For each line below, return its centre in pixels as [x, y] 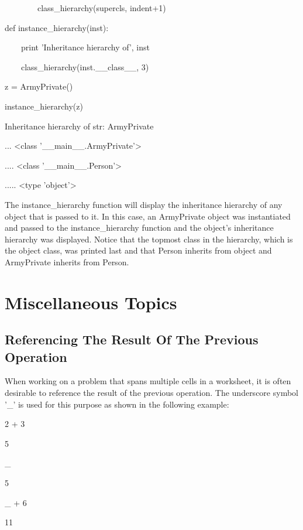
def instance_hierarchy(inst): [57, 27]
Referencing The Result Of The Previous [132, 339]
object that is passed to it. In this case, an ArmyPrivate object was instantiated [148, 216]
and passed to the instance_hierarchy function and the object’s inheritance [139, 228]
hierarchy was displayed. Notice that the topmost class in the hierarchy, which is [149, 239]
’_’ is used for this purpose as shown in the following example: [117, 404]
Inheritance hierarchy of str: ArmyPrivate [79, 126]
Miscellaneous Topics [91, 302]
